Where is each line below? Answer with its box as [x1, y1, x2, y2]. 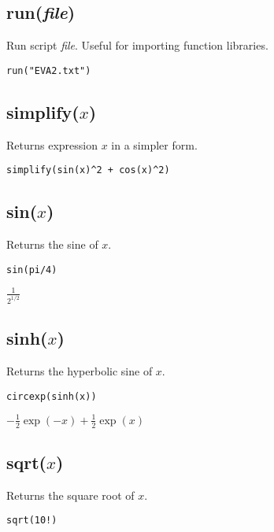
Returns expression [6, 136, 98, 153]
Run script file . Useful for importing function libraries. [6, 37, 268, 54]
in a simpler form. [111, 136, 198, 153]
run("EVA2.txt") [6, 65, 91, 76]
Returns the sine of [6, 236, 98, 253]
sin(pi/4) [6, 264, 57, 275]
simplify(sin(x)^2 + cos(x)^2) [6, 164, 170, 176]
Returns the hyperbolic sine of [6, 362, 153, 379]
